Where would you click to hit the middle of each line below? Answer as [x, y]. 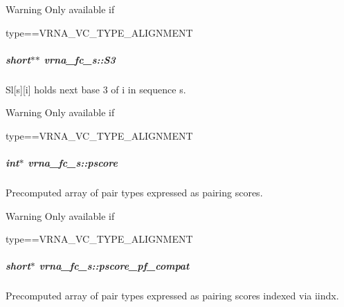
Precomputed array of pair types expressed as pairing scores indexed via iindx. [172, 296]
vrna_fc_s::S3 [80, 59]
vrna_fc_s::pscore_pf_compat [114, 266]
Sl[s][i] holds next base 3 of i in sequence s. [96, 89]
